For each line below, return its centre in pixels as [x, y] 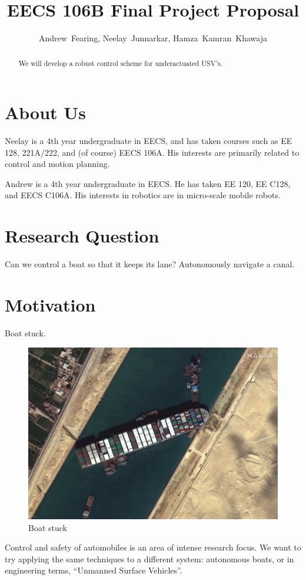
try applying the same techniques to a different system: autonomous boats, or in [149, 558]
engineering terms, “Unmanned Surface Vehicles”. [94, 570]
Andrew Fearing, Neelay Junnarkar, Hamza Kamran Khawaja [153, 38]
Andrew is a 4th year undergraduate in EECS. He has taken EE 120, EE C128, [148, 183]
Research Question [82, 236]
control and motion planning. [57, 164]
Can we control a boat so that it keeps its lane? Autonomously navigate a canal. [150, 264]
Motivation [50, 304]
